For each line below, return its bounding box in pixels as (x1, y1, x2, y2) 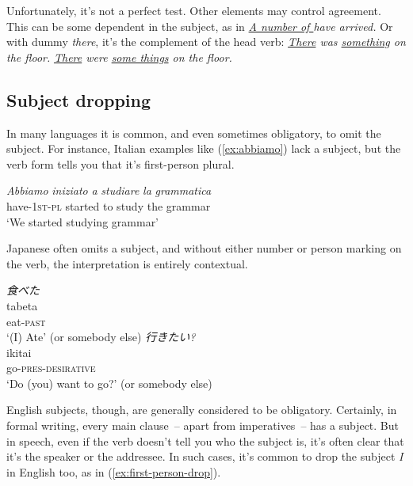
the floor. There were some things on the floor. (6, 48, 232, 65)
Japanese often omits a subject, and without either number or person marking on (6, 240, 402, 256)
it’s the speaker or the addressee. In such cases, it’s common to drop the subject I (6, 448, 403, 465)
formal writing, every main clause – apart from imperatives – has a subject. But (6, 417, 400, 434)
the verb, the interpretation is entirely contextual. (6, 255, 248, 271)
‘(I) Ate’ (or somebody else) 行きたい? (6, 328, 196, 345)
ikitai (6, 344, 32, 360)
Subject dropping (6, 87, 151, 112)
